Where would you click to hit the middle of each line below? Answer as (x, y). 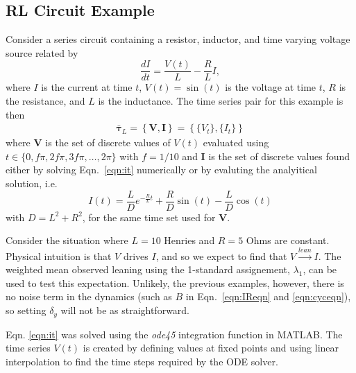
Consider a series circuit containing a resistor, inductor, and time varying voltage (178, 39)
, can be (320, 269)
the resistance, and (45, 101)
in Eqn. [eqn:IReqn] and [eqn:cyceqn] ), (268, 296)
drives (136, 255)
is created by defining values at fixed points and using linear (211, 348)
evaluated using (236, 142)
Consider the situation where (67, 240)
